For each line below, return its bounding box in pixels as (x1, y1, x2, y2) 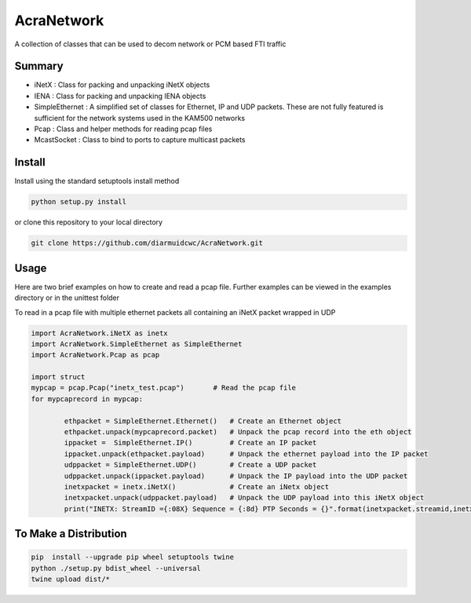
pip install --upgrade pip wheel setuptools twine (31, 553, 235, 561)
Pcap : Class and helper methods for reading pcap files (34, 124, 213, 133)
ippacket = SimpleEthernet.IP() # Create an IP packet (64, 438, 317, 448)
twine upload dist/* (31, 575, 110, 584)
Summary (14, 60, 64, 73)
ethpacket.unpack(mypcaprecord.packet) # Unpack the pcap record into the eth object (64, 428, 412, 437)
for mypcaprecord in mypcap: (31, 394, 144, 404)
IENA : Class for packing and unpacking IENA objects (34, 91, 206, 100)
